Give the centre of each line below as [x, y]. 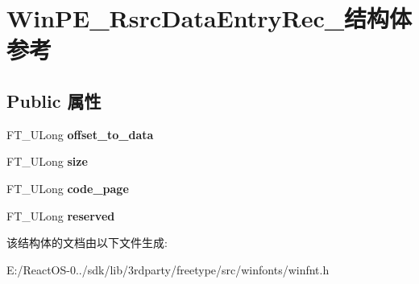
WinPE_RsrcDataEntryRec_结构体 [209, 18]
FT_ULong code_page [68, 188]
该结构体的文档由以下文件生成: [87, 243]
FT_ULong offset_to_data [80, 134]
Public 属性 [54, 100]
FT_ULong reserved [61, 215]
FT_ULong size [47, 161]
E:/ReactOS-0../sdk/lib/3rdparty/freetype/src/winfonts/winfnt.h [168, 269]
